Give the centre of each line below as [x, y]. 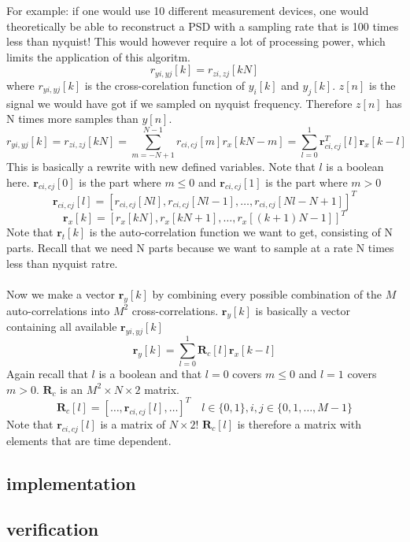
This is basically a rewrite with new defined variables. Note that [161, 166]
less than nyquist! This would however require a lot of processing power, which [196, 41]
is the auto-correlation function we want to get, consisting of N [241, 232]
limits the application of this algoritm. [98, 56]
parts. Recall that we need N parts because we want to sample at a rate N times [200, 247]
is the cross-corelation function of [164, 85]
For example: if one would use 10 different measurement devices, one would [188, 10]
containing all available [62, 327]
